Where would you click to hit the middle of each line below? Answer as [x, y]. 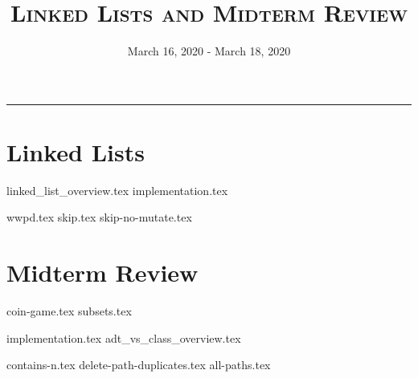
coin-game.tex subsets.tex [69, 311]
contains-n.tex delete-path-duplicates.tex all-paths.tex [139, 365]
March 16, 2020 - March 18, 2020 [209, 51]
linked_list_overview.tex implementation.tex [117, 190]
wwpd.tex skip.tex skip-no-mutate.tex [99, 217]
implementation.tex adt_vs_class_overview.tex [124, 337]
